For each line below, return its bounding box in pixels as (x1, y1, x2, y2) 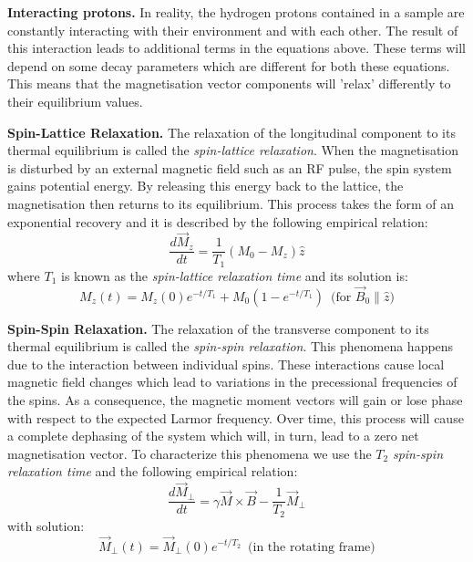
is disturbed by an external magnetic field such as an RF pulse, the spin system (7, 158, 452, 177)
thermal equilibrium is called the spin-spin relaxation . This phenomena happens (7, 337, 454, 356)
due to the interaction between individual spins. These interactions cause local (7, 354, 445, 373)
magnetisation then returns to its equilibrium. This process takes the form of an (7, 193, 454, 213)
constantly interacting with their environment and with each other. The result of (7, 20, 458, 39)
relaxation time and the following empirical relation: (7, 462, 298, 481)
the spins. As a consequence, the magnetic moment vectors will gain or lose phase (7, 390, 463, 410)
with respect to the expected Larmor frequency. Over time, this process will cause (7, 408, 464, 427)
